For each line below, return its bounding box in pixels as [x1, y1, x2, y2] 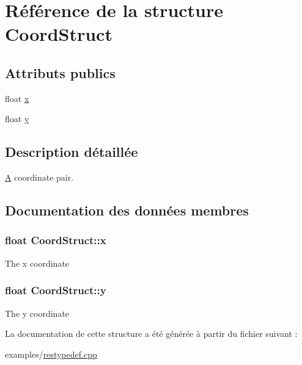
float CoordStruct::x [5, 233, 106, 248]
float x [5, 92, 29, 104]
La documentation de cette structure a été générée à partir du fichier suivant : [5, 327, 298, 340]
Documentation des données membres [5, 201, 249, 220]
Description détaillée [5, 142, 138, 161]
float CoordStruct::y [5, 283, 106, 298]
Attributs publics [5, 63, 116, 82]
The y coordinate [5, 306, 70, 319]
